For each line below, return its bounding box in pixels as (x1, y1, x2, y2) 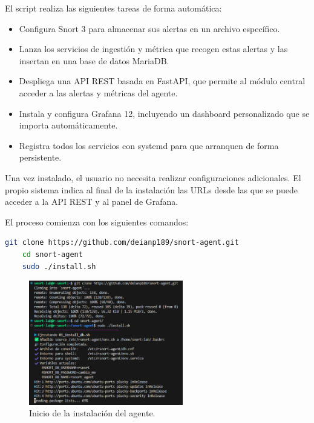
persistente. (19, 151, 62, 164)
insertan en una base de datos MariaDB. (19, 54, 169, 67)
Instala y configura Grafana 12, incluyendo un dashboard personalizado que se (19, 107, 310, 119)
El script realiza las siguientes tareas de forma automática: (5, 2, 222, 14)
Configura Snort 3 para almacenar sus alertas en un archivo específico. (19, 22, 280, 35)
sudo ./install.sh (22, 262, 96, 271)
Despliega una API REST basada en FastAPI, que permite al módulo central (19, 75, 306, 87)
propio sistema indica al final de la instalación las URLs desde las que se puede (5, 183, 298, 196)
